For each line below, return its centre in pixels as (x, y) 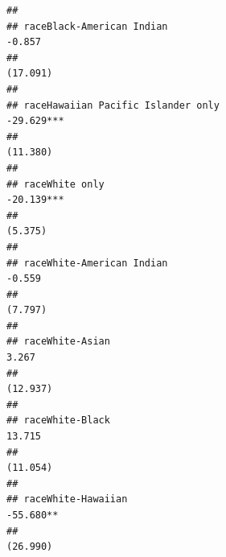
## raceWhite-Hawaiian (67, 499)
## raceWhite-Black (58, 421)
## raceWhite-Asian (58, 342)
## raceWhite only (55, 184)
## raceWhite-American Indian (87, 263)
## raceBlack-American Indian (87, 26)
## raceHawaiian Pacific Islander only (113, 105)
